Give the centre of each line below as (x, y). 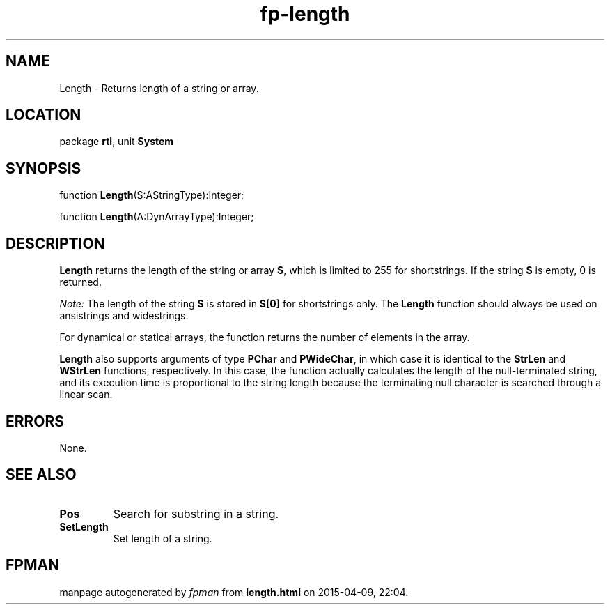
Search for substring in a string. (196, 513)
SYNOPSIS (44, 168)
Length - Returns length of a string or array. (159, 88)
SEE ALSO (41, 475)
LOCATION (44, 115)
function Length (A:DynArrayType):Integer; (157, 217)
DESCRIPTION (55, 243)
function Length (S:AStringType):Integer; (152, 195)
